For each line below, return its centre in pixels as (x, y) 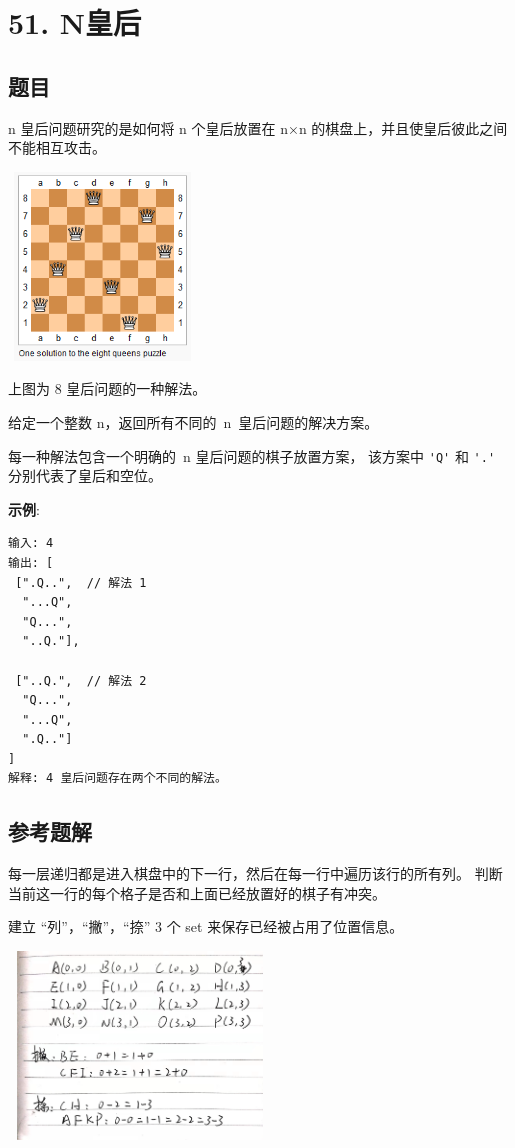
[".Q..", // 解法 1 (81, 582)
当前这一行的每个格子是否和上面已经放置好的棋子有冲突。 (197, 892)
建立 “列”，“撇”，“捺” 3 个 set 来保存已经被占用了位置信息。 (206, 926)
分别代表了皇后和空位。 (85, 475)
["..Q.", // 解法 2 (81, 680)
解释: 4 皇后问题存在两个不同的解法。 (117, 778)
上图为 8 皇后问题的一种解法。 (107, 388)
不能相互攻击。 (57, 147)
